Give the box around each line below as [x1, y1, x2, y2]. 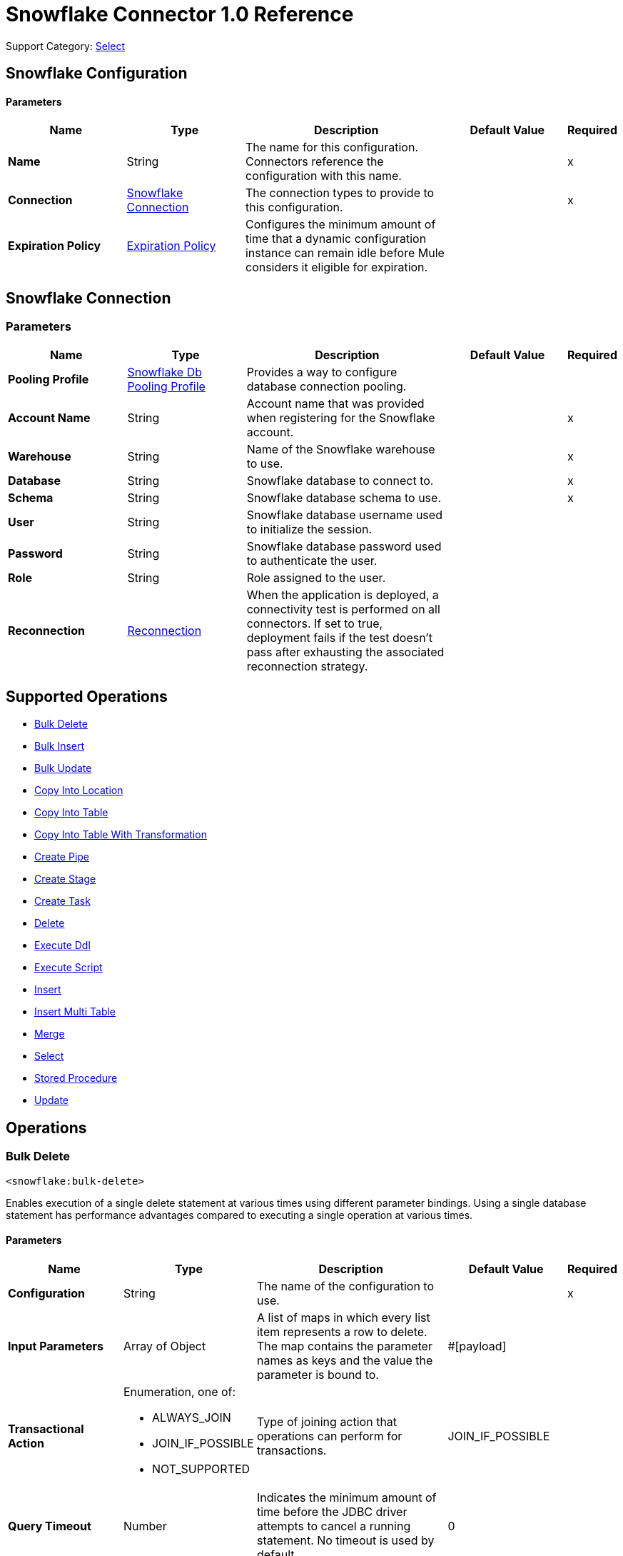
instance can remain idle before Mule [245, 246, 445, 261]
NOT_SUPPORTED [151, 1461, 250, 1476]
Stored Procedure [34, 1072, 118, 1085]
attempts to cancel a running [256, 1518, 411, 1533]
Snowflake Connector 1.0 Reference [6, 2, 354, 26]
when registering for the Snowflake [246, 410, 435, 425]
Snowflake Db [127, 364, 202, 379]
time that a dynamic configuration [245, 231, 427, 246]
